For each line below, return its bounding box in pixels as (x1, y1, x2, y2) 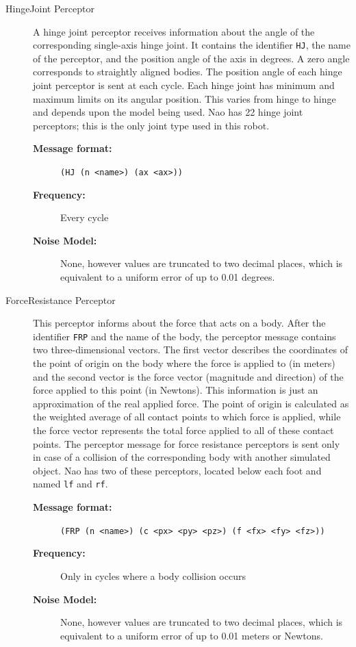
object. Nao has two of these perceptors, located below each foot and (33, 463, 322, 477)
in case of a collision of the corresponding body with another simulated (33, 450, 331, 464)
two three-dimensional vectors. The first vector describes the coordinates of (33, 342, 348, 357)
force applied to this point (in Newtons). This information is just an (33, 383, 318, 397)
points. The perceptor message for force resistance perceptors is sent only (33, 436, 340, 451)
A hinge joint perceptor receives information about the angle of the (33, 24, 315, 38)
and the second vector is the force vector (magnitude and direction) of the (33, 369, 344, 383)
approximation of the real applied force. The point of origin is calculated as (33, 396, 349, 410)
